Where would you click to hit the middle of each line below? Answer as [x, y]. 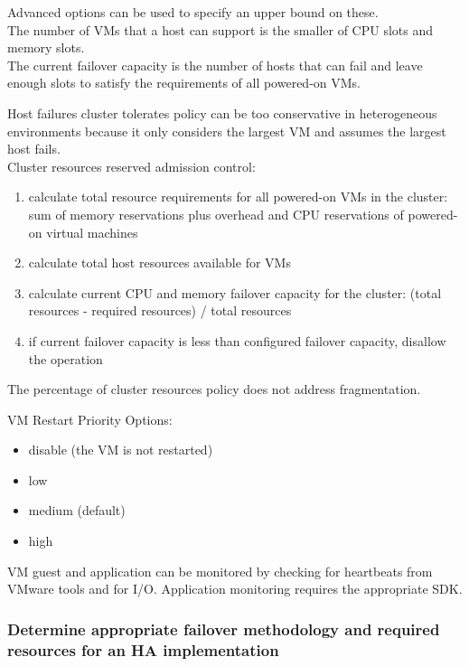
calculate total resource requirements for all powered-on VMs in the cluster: [238, 197]
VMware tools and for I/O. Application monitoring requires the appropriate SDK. [235, 589]
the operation [66, 358]
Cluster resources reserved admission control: [131, 166]
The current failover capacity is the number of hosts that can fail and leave [215, 65]
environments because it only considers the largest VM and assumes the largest [227, 131]
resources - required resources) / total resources [160, 310]
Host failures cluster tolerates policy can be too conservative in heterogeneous [222, 113]
